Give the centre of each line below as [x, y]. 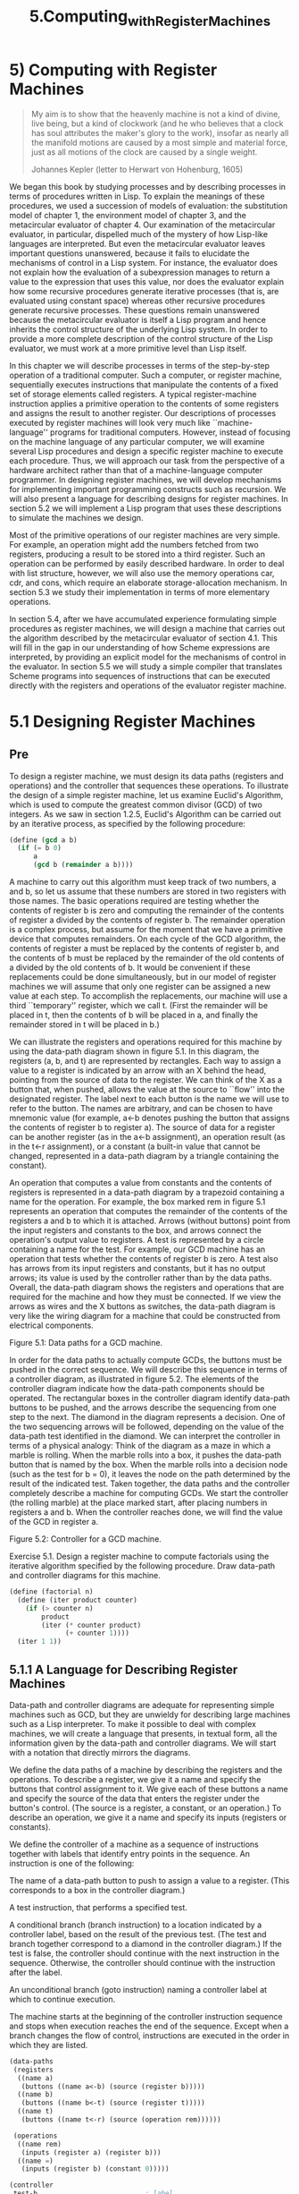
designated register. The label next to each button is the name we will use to [149, 1099]
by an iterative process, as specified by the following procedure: [127, 823]
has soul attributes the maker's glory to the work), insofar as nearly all [160, 132]
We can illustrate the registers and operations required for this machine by [146, 1042]
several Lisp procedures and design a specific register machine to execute [146, 451]
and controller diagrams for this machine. [85, 1576]
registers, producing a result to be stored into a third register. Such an [137, 554]
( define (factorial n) [51, 1592]
